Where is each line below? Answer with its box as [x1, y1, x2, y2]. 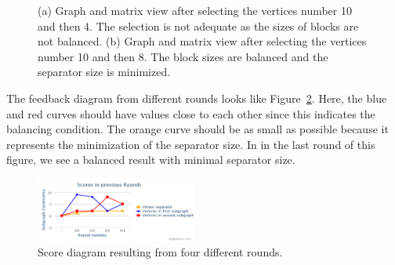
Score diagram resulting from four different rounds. [38, 244, 283, 260]
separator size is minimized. [38, 64, 171, 80]
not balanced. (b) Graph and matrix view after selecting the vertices [38, 33, 367, 49]
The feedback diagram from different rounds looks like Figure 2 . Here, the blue [6, 89, 387, 106]
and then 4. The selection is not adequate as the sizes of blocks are [38, 17, 359, 34]
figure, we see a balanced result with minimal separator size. [6, 151, 295, 168]
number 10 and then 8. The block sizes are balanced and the [38, 48, 328, 64]
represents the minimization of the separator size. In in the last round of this [6, 136, 375, 152]
